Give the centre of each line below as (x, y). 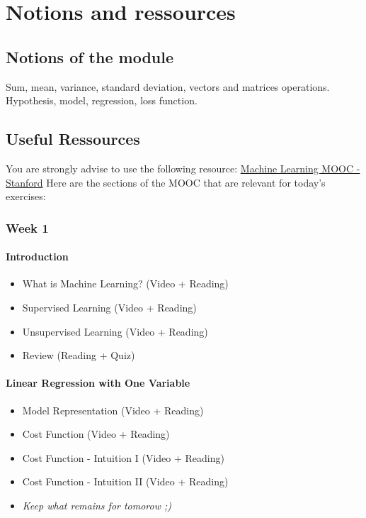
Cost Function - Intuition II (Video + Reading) (125, 481)
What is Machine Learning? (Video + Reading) (125, 283)
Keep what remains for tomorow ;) (97, 505)
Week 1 (27, 227)
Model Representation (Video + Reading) (113, 410)
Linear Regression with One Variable (98, 383)
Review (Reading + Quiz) (79, 355)
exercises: (26, 196)
